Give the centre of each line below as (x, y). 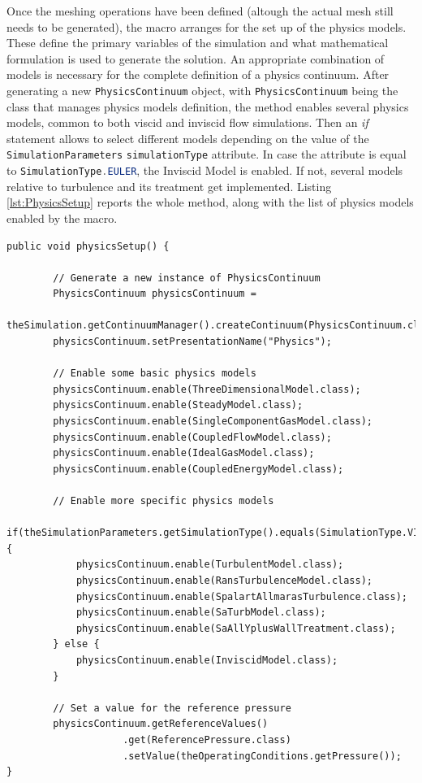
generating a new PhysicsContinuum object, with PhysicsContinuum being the (202, 90)
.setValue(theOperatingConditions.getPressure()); (262, 756)
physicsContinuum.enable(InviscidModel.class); (207, 660)
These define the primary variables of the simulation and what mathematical (198, 43)
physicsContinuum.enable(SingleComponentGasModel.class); (213, 422)
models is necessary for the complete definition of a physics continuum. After (198, 74)
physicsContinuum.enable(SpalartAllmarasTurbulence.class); (241, 596)
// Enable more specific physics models (164, 501)
